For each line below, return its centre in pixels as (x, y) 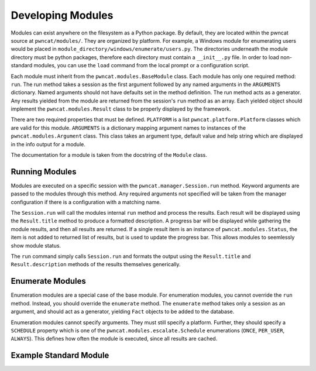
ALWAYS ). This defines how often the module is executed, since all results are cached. (114, 339)
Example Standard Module (60, 355)
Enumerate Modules (48, 281)
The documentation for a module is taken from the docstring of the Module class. (109, 155)
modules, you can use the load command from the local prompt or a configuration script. (142, 66)
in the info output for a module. (48, 144)
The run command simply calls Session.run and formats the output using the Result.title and (131, 256)
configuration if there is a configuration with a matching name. (86, 202)
